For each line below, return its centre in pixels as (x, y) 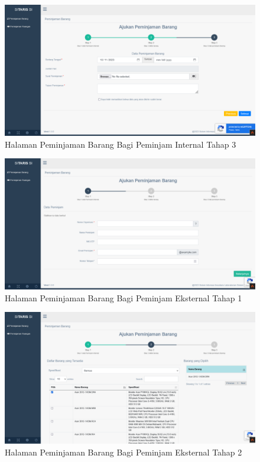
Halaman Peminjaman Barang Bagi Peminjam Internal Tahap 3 (121, 144)
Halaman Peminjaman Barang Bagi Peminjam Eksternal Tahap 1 (123, 297)
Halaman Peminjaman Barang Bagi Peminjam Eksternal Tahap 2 (123, 452)
